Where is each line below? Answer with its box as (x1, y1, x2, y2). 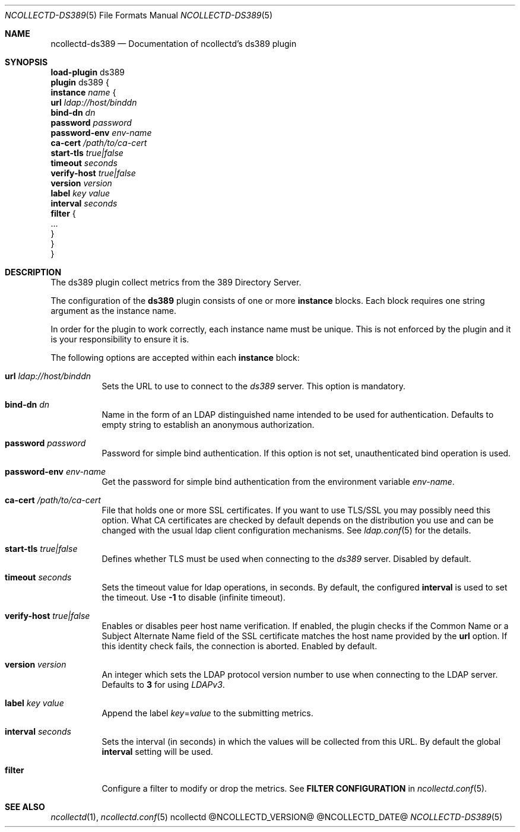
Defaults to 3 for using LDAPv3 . (102, 679, 225, 690)
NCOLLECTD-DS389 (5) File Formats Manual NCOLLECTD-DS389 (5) (5, 10, 272, 20)
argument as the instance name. (50, 306, 177, 316)
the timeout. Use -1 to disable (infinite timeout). (102, 592, 286, 602)
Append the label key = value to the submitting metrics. (102, 708, 313, 718)
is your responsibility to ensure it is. (50, 334, 189, 344)
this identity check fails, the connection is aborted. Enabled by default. (102, 641, 378, 651)
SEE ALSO (5, 802, 45, 812)
